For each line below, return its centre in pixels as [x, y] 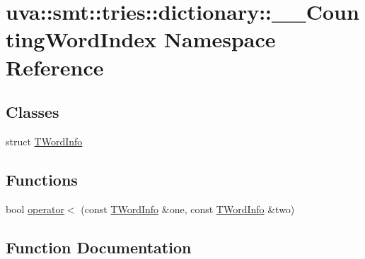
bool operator [35, 209]
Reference [55, 67]
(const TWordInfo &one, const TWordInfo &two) [188, 209]
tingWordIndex [81, 39]
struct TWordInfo [44, 141]
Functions [42, 179]
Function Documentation [99, 247]
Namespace [220, 39]
